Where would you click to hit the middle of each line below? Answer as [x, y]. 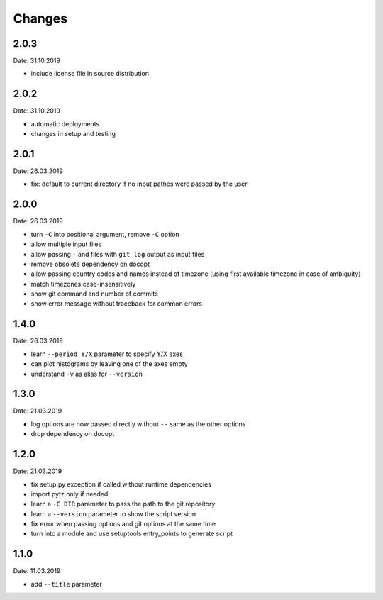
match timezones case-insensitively [83, 284]
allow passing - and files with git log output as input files [118, 254]
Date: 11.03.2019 [37, 571]
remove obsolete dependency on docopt [90, 264]
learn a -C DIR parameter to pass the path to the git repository [123, 504]
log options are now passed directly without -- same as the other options [138, 424]
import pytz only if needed [70, 494]
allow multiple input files [66, 244]
